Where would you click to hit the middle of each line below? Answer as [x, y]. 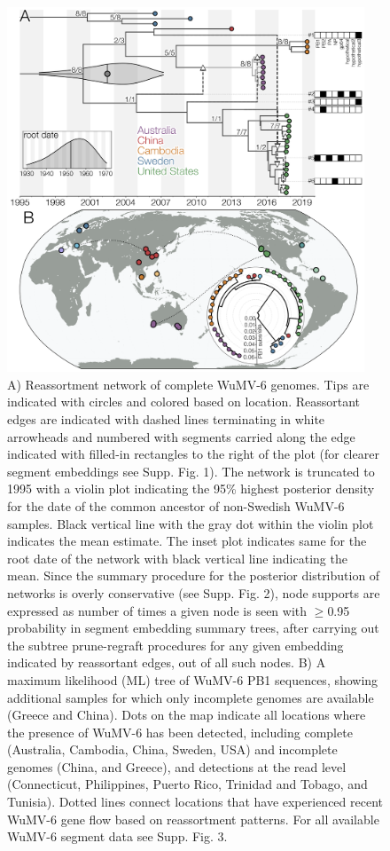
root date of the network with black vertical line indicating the [177, 558]
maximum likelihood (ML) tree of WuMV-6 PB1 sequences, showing [193, 679]
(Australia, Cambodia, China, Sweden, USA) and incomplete [172, 749]
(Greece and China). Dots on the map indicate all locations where [187, 715]
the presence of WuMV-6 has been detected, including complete [180, 732]
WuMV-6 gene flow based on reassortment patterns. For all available [193, 819]
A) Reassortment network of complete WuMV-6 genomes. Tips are [188, 384]
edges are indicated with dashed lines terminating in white [166, 419]
